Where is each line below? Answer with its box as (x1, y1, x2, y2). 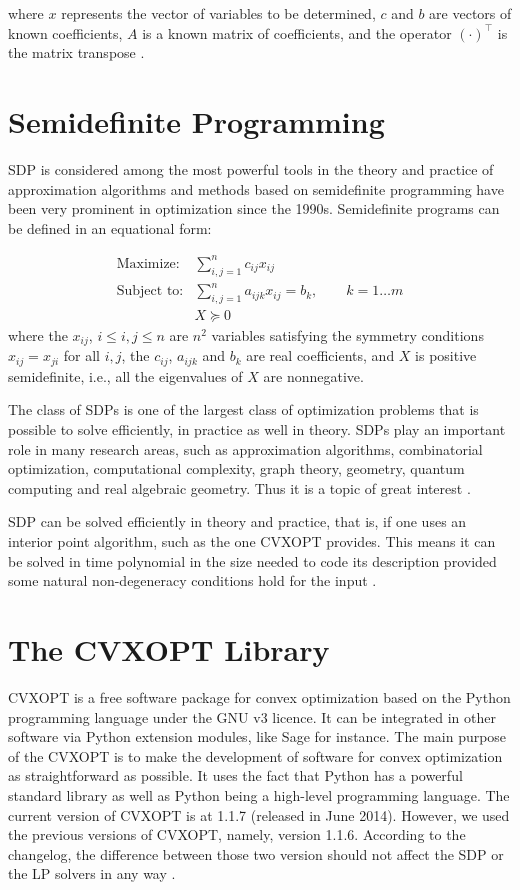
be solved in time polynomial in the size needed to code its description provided (8, 550, 497, 571)
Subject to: (116, 284, 184, 299)
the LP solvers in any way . (8, 863, 176, 884)
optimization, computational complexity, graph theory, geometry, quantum (8, 458, 465, 479)
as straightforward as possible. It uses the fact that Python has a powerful (8, 765, 463, 786)
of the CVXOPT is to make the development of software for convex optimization (8, 745, 503, 766)
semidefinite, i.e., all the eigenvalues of (8, 365, 243, 386)
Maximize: (116, 256, 180, 271)
